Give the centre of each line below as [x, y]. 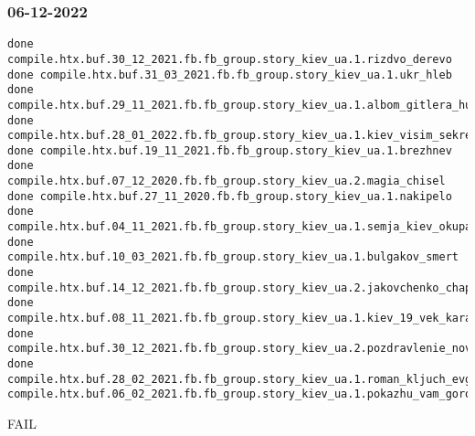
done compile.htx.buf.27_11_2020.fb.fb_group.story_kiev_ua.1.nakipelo [230, 196]
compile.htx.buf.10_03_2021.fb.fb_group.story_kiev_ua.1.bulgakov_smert [233, 257]
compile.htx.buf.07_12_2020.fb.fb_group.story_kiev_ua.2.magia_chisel [227, 181]
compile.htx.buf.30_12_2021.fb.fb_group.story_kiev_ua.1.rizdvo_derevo [230, 59]
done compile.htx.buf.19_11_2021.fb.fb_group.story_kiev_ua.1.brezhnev [230, 150]
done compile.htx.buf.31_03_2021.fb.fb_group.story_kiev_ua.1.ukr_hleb [230, 74]
